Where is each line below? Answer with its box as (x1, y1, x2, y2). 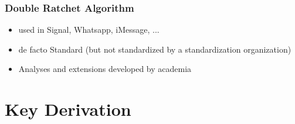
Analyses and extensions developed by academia (18, 63, 192, 75)
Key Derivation (5, 97, 131, 121)
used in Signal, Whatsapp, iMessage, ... (18, 23, 160, 36)
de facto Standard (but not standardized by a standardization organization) (18, 43, 291, 55)
